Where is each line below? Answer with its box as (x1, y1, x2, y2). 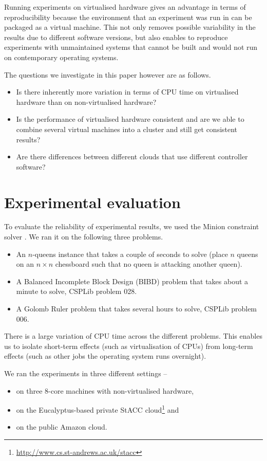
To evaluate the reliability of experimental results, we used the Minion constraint (4, 221, 259, 232)
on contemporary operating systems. (4, 51, 119, 62)
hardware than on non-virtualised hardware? (16, 96, 157, 107)
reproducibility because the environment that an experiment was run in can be (4, 11, 252, 22)
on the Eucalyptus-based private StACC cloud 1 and (16, 403, 179, 415)
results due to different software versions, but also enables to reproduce (4, 31, 228, 42)
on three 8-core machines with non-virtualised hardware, (16, 385, 194, 396)
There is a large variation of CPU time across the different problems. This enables (4, 330, 262, 341)
